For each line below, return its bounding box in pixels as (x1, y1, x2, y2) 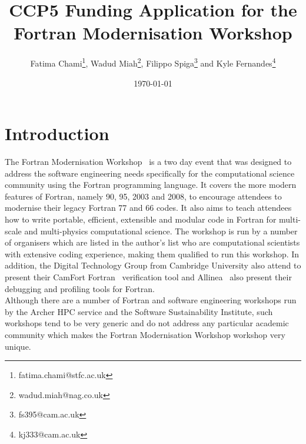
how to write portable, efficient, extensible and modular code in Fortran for (5, 213, 277, 226)
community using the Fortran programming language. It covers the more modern (5, 178, 297, 191)
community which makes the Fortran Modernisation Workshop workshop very (5, 329, 285, 340)
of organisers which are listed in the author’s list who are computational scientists (5, 236, 300, 248)
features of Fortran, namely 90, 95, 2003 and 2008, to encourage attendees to (5, 190, 282, 202)
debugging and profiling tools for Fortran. (5, 282, 155, 294)
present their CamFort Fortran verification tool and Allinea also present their (5, 271, 292, 283)
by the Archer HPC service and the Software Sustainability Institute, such (5, 305, 273, 317)
